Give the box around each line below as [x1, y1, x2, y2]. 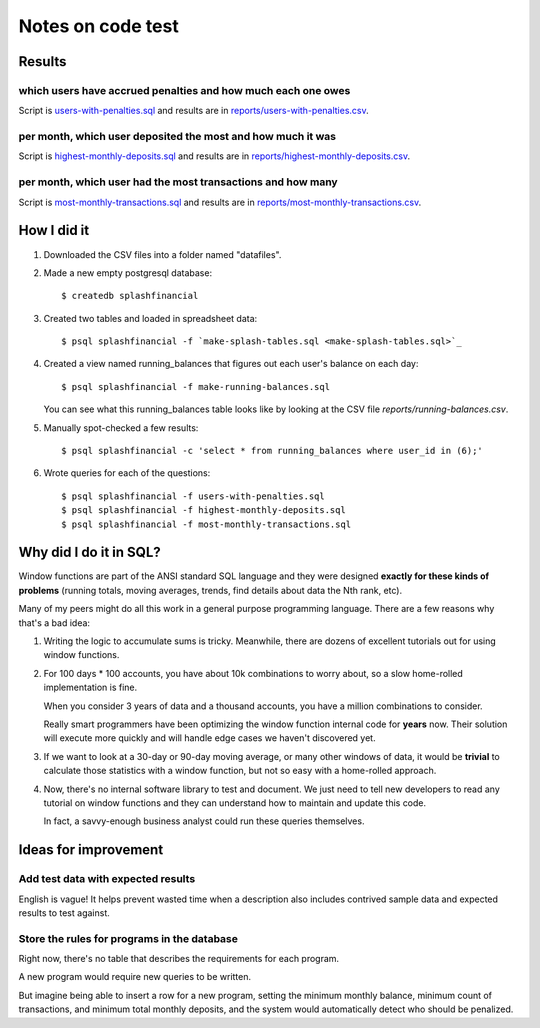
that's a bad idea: [18, 616, 90, 629]
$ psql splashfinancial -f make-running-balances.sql [61, 381, 330, 392]
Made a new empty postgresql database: [43, 266, 213, 279]
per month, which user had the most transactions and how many [18, 175, 339, 189]
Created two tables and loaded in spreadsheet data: [43, 312, 258, 324]
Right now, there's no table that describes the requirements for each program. [18, 953, 340, 965]
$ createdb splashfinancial [61, 290, 199, 302]
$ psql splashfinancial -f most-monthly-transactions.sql [61, 518, 352, 530]
